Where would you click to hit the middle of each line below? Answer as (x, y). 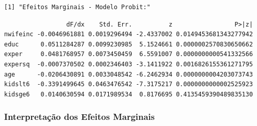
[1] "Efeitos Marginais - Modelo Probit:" (77, 7)
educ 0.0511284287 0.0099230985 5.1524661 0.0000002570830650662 (128, 44)
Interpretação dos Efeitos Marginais (79, 117)
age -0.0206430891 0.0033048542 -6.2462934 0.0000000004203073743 (128, 74)
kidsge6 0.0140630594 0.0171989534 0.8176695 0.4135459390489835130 (128, 94)
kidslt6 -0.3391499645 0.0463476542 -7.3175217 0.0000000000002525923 (128, 84)
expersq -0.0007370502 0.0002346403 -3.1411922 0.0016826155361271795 (128, 64)
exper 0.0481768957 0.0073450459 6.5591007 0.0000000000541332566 (128, 54)
